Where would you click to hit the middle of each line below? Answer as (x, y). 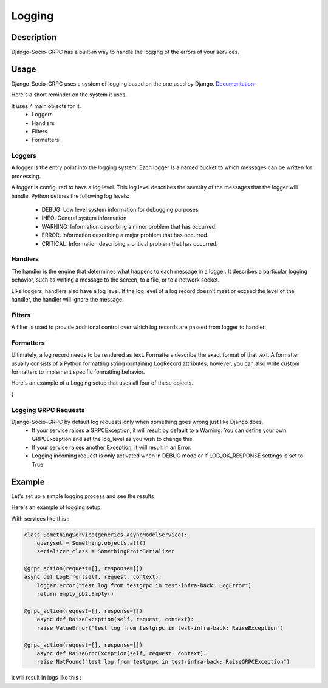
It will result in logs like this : (46, 678)
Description (34, 37)
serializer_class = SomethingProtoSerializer (106, 551)
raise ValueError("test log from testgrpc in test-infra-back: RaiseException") (160, 628)
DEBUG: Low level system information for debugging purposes (120, 210)
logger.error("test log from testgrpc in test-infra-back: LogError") (144, 585)
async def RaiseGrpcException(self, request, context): (122, 653)
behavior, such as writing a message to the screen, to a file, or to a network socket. (115, 280)
